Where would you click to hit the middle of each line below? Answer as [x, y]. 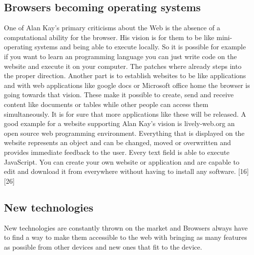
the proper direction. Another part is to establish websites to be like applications [125, 75]
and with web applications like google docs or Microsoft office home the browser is [127, 85]
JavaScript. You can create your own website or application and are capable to [122, 161]
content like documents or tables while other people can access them [106, 104]
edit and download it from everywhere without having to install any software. [120, 171]
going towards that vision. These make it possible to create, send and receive [119, 95]
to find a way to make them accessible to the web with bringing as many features [126, 237]
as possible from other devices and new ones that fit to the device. [103, 246]
